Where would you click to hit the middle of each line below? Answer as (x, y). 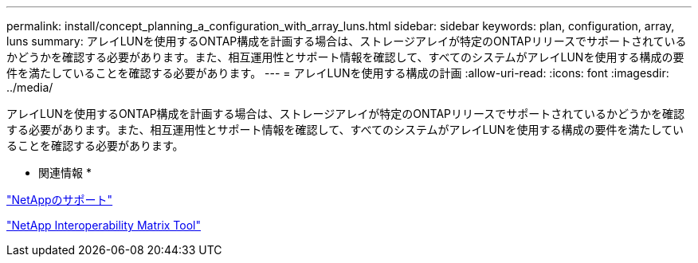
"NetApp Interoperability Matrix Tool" (104, 225)
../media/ (30, 87)
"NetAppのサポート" (60, 200)
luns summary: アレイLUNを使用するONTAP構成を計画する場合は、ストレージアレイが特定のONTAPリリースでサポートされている (347, 41)
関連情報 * (65, 173)
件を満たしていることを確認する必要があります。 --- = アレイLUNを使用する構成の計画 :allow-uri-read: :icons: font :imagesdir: (338, 73)
